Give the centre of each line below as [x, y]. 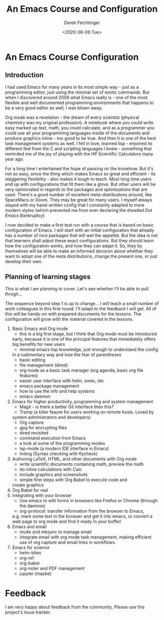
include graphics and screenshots [53, 474]
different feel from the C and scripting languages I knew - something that [79, 149]
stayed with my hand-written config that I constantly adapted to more [75, 205]
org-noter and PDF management [52, 568]
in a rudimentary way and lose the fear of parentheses [67, 355]
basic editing [32, 360]
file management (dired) [44, 365]
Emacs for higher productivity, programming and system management [82, 401]
